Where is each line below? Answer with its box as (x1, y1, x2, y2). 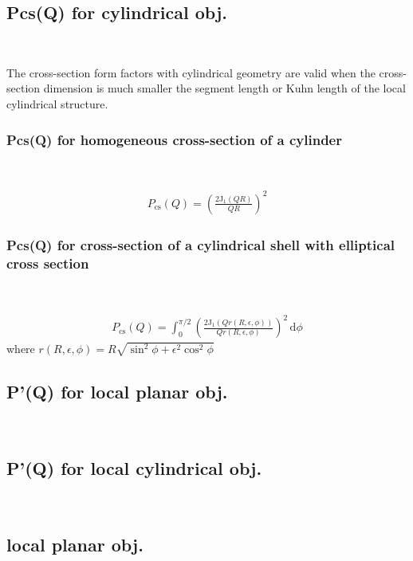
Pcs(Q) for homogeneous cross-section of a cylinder (6, 129, 342, 149)
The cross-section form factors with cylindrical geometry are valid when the (6, 64, 376, 80)
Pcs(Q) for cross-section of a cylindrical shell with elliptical (6, 234, 395, 254)
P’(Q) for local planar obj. (6, 379, 228, 404)
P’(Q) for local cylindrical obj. (6, 455, 262, 480)
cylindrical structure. (6, 95, 108, 112)
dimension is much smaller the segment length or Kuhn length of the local (43, 80, 406, 96)
